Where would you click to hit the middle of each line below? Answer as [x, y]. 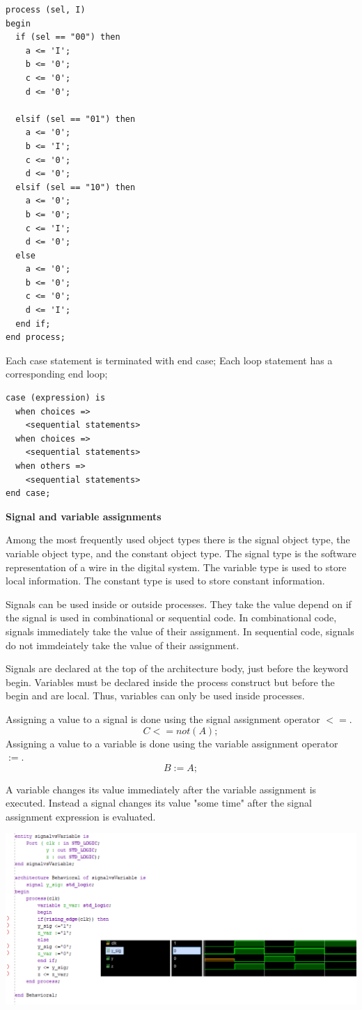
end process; [36, 337]
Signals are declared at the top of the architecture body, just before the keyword [177, 668]
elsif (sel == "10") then [76, 187]
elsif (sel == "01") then [76, 119]
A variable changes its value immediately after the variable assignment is [161, 789]
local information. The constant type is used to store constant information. [165, 581]
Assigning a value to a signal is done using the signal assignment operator [163, 718]
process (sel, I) [46, 10]
